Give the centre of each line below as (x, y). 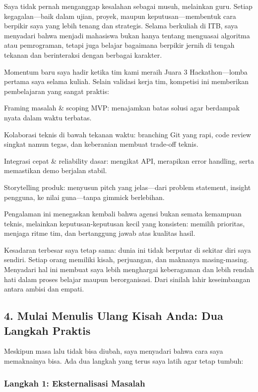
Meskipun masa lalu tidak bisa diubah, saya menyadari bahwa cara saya (114, 351)
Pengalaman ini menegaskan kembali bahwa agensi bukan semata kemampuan (123, 214)
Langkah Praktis (47, 330)
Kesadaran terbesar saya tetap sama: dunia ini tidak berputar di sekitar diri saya (128, 249)
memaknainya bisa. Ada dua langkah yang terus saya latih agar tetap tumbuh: (124, 361)
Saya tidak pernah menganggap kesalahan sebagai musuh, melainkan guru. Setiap (128, 6)
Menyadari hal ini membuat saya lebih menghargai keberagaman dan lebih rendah (129, 269)
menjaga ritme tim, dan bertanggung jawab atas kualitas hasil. (100, 233)
